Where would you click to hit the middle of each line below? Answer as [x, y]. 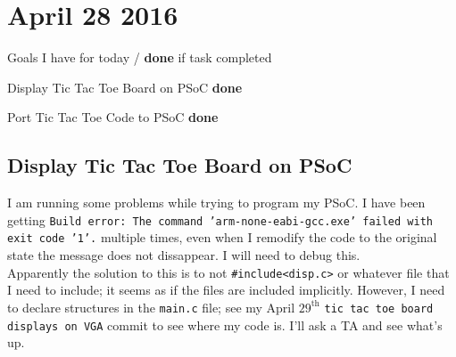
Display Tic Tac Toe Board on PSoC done [125, 87]
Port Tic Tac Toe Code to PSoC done [113, 117]
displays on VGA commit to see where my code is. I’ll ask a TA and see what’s [225, 325]
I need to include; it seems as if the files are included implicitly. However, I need [226, 290]
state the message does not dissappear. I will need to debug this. [184, 255]
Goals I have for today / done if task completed [140, 57]
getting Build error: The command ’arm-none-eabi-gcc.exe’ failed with [220, 219]
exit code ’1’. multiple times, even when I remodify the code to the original [222, 237]
